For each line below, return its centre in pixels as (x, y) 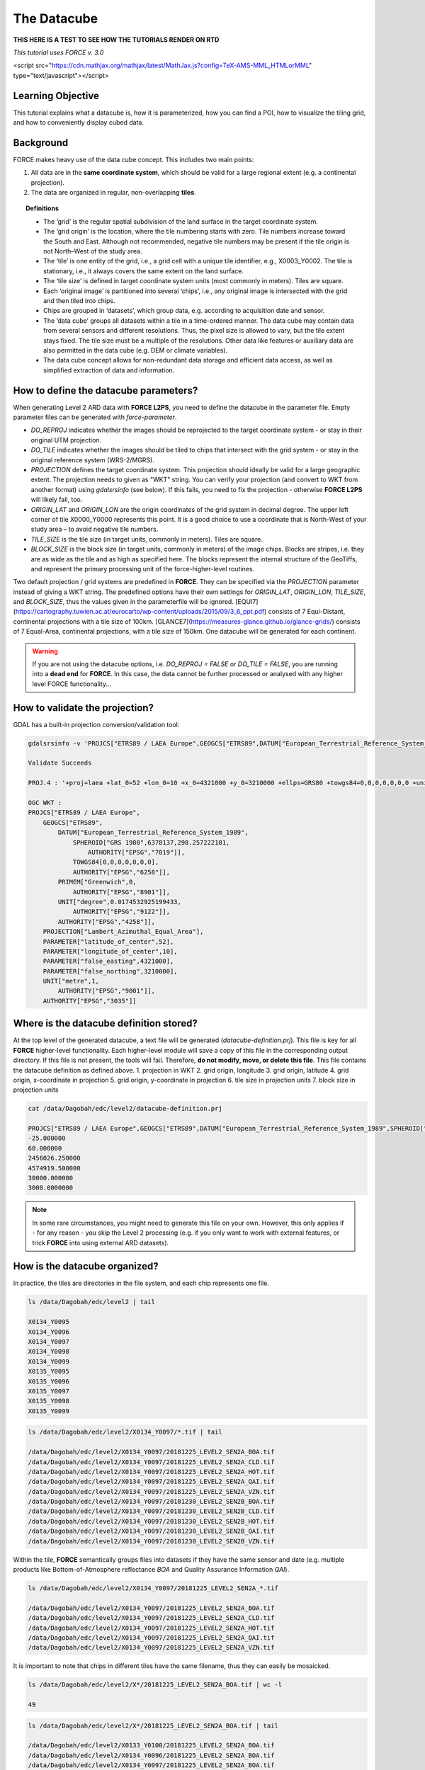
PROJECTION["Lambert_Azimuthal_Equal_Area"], (123, 932)
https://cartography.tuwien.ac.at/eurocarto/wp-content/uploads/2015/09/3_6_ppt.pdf (140, 612)
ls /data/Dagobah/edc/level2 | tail (92, 1302)
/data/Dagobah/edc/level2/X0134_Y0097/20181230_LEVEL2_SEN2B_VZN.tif (151, 1541)
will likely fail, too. (57, 500)
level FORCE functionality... (72, 684)
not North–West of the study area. (93, 251)
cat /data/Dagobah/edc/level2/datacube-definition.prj (125, 1109)
